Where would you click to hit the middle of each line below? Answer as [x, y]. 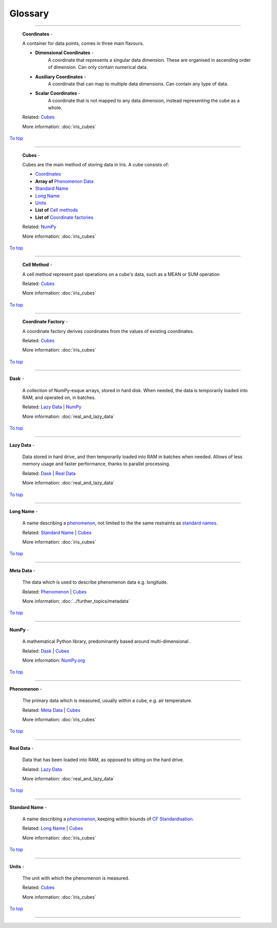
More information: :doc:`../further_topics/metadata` [76, 601]
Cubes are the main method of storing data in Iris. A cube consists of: [96, 165]
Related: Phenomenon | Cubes [54, 591]
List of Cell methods [56, 210]
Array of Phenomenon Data [64, 181]
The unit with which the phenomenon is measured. [76, 878]
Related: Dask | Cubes [46, 651]
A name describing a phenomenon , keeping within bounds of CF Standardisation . [108, 819]
